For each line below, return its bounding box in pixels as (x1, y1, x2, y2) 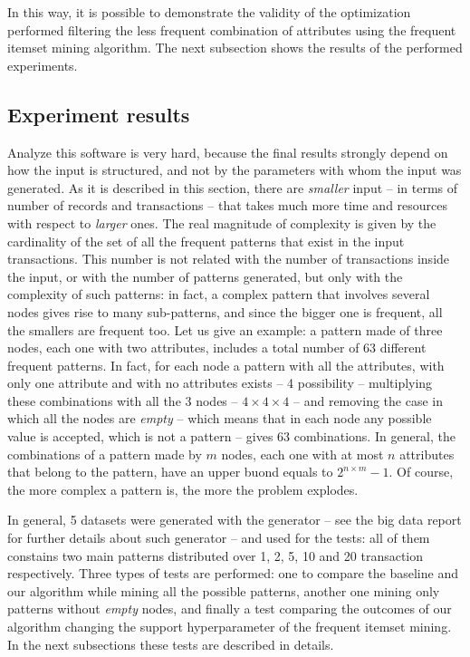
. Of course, (388, 462, 454, 481)
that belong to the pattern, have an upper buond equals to (7, 462, 333, 481)
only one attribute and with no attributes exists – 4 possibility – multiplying (7, 373, 433, 392)
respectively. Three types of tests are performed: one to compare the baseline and (7, 564, 458, 583)
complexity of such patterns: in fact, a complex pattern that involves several (7, 285, 430, 304)
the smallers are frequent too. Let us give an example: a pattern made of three (7, 320, 443, 339)
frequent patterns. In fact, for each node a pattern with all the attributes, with (7, 355, 445, 374)
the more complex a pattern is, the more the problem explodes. (7, 479, 359, 498)
